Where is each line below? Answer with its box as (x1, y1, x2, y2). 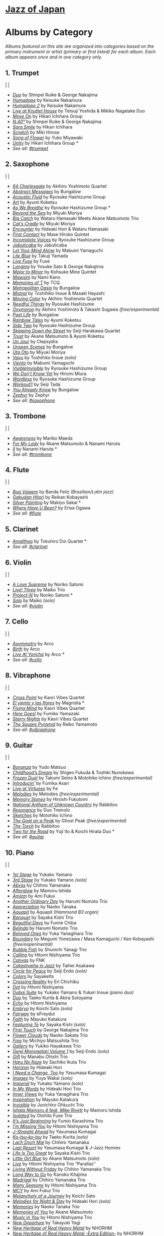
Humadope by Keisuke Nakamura (12, 97, 82, 103)
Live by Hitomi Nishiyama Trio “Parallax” (12, 1161, 96, 1167)
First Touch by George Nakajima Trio (12, 1027, 89, 1033)
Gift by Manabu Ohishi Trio (12, 1054, 68, 1060)
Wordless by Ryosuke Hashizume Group (12, 376, 96, 382)
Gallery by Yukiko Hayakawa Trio (12, 1043, 81, 1049)
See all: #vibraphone (12, 726, 56, 732)
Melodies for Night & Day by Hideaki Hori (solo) (12, 1198, 111, 1204)
